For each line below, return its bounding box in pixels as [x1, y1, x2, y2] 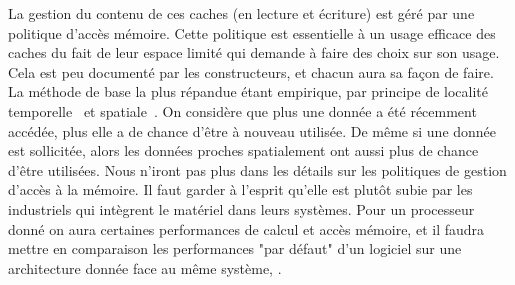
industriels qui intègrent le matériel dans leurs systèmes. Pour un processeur [8, 198, 475, 219]
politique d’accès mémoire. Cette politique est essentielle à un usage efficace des [8, 22, 496, 43]
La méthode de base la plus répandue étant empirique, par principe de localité [8, 81, 489, 102]
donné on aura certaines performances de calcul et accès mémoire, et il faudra [8, 218, 485, 239]
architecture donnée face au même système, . [8, 257, 282, 278]
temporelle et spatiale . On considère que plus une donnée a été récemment [8, 100, 477, 121]
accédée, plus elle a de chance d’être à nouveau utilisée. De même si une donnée [8, 120, 497, 141]
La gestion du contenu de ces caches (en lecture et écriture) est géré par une [8, 3, 475, 23]
